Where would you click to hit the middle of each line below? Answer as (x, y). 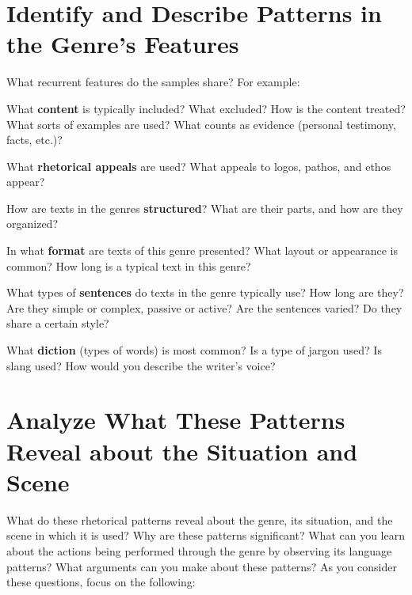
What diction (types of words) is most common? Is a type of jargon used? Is (194, 350)
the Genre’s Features (123, 44)
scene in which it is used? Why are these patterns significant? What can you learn (206, 535)
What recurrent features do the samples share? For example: (153, 82)
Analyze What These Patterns (176, 420)
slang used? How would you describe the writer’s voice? (141, 365)
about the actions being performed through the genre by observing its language (199, 550)
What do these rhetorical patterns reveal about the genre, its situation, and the (200, 519)
